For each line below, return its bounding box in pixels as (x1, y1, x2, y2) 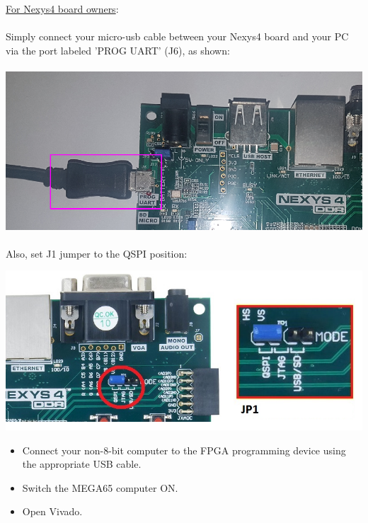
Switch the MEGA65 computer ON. (22, 480, 178, 495)
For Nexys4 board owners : (6, 1, 119, 16)
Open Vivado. (22, 504, 83, 519)
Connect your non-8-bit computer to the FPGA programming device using (22, 442, 346, 457)
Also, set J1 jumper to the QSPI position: (6, 246, 188, 260)
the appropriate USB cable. (22, 456, 142, 471)
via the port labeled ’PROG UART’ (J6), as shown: (6, 42, 230, 57)
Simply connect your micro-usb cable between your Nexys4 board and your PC (6, 29, 349, 44)
